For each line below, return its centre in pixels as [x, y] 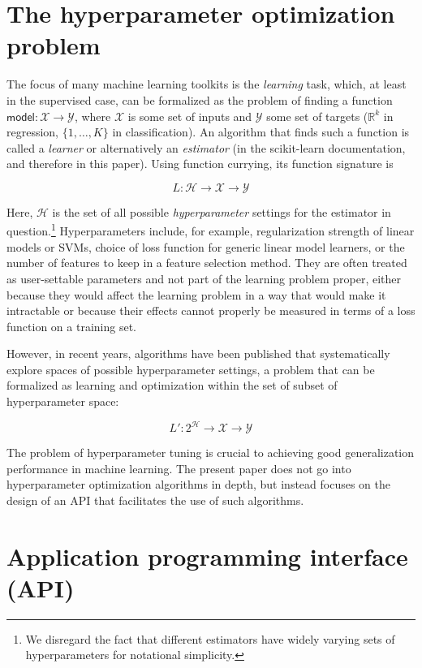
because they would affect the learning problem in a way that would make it [196, 294]
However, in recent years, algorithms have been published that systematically [198, 353]
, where [93, 116]
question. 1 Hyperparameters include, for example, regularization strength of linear [211, 230]
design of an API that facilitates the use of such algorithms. [155, 500]
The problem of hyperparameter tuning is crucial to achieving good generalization [211, 453]
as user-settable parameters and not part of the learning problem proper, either [204, 278]
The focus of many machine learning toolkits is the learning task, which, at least [207, 84]
